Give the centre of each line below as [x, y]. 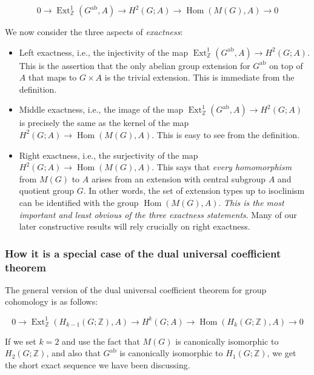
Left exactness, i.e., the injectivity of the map [104, 52]
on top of [286, 65]
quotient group [47, 191]
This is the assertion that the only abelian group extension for [135, 65]
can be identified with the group [79, 202]
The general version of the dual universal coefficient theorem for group [136, 289]
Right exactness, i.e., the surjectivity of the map [109, 155]
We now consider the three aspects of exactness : [94, 32]
